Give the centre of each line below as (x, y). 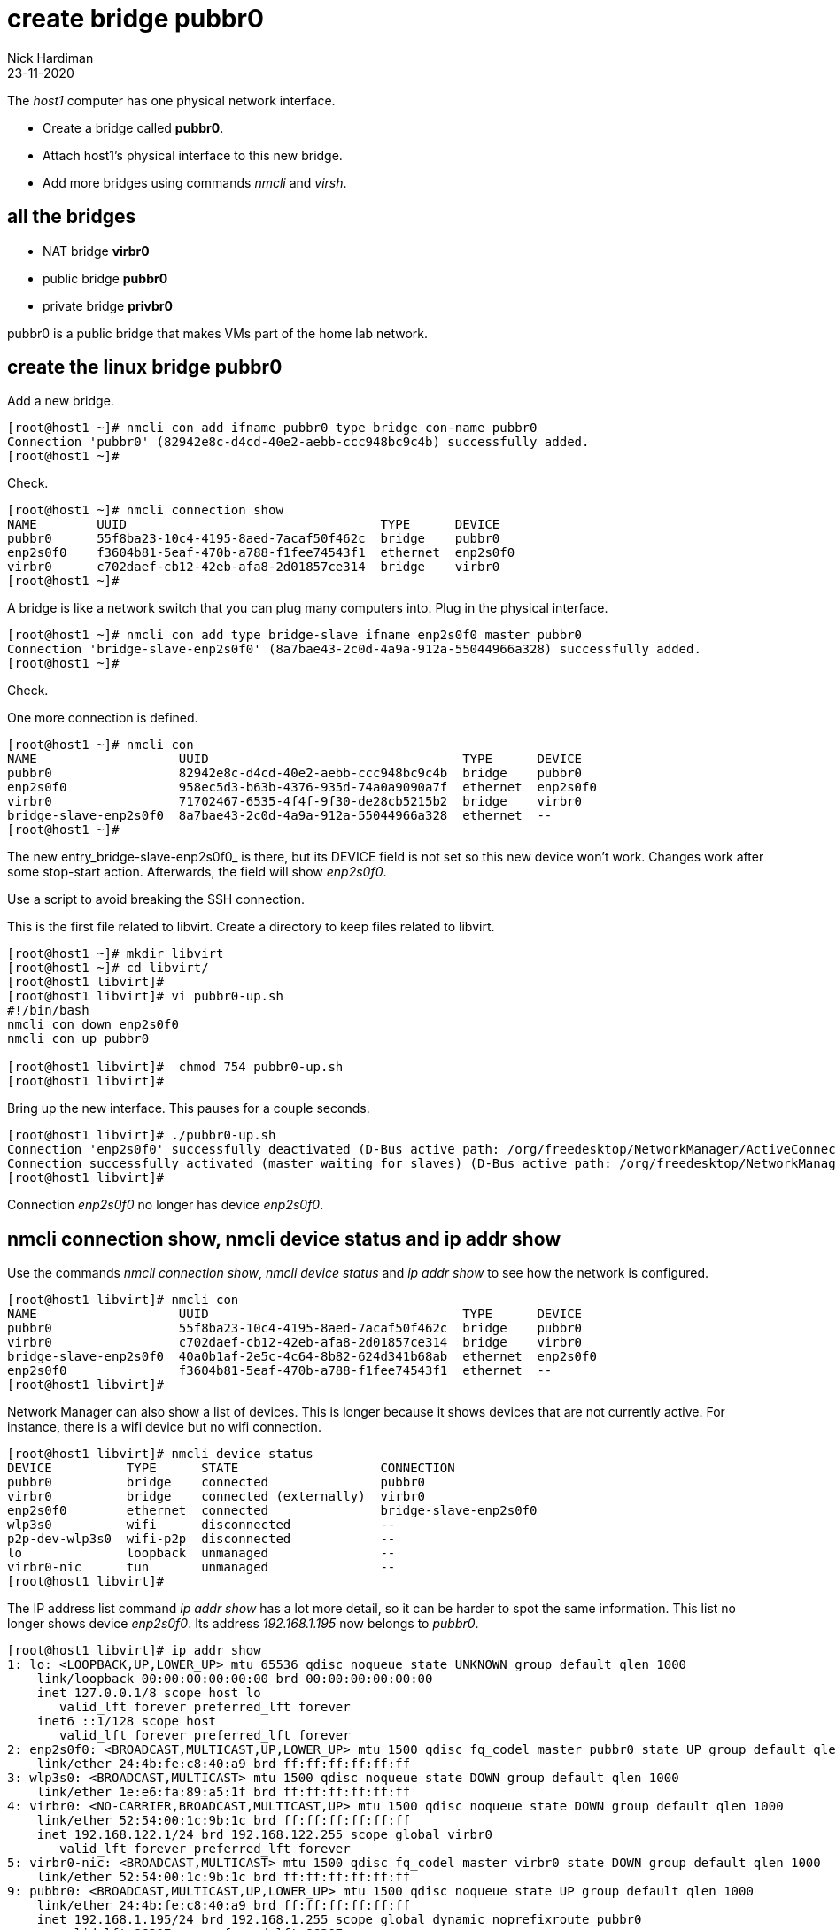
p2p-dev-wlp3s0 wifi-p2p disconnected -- (201, 1539)
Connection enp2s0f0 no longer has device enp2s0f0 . (166, 1205)
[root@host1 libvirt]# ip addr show (134, 1651)
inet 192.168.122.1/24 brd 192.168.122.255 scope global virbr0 (264, 1835)
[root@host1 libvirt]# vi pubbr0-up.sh (145, 996)
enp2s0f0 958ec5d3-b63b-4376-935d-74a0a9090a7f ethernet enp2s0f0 (302, 787)
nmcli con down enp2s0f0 (93, 1025)
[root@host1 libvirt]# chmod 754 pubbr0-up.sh (175, 1067)
